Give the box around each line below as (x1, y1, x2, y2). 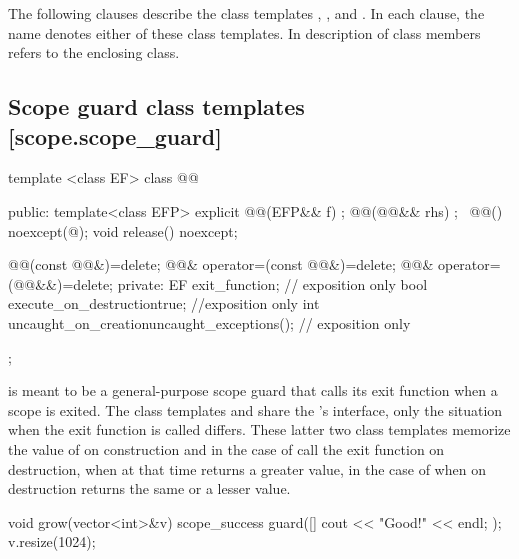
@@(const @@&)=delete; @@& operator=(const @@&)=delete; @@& (8, 254, 434, 275)
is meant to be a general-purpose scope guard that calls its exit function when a (8, 380, 498, 401)
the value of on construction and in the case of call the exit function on (8, 438, 445, 459)
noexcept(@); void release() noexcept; (8, 220, 238, 241)
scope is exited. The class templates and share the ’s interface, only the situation (8, 399, 503, 420)
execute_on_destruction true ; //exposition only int (8, 293, 320, 314)
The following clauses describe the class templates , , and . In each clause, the (8, 3, 485, 23)
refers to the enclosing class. (8, 42, 180, 63)
